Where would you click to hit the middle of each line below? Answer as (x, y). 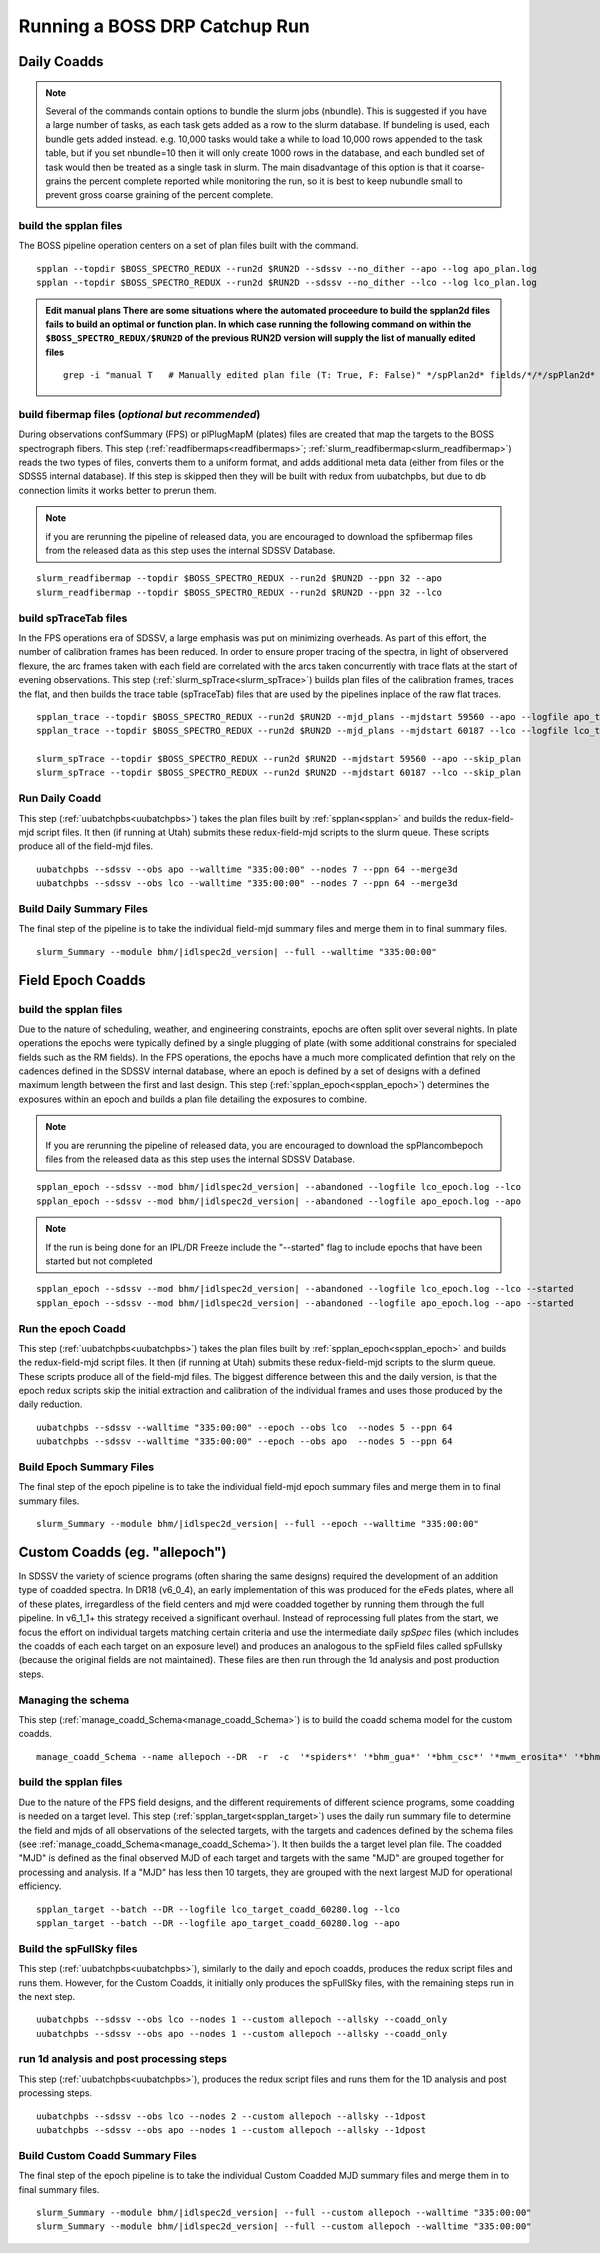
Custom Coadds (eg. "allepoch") (122, 1551)
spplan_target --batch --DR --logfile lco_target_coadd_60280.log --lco (218, 1909)
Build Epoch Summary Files (86, 1467)
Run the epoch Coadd (72, 1328)
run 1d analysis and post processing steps (122, 2059)
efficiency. (40, 1886)
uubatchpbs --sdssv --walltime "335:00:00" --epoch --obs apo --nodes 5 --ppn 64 (244, 1441)
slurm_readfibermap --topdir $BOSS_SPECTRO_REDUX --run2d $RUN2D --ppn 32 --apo (239, 578)
